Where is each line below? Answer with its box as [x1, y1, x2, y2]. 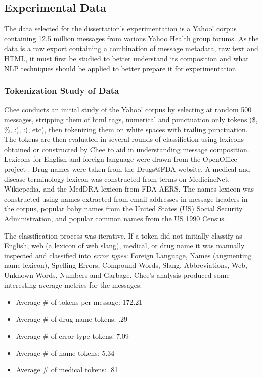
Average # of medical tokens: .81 [16, 364, 118, 375]
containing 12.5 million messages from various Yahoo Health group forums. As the [4, 33, 259, 43]
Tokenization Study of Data [4, 84, 119, 97]
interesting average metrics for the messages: [4, 279, 142, 290]
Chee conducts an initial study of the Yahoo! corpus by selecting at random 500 [4, 104, 252, 115]
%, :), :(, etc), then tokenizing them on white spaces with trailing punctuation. [4, 124, 248, 134]
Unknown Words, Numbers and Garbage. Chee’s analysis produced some [4, 269, 230, 280]
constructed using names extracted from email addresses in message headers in [4, 193, 248, 204]
